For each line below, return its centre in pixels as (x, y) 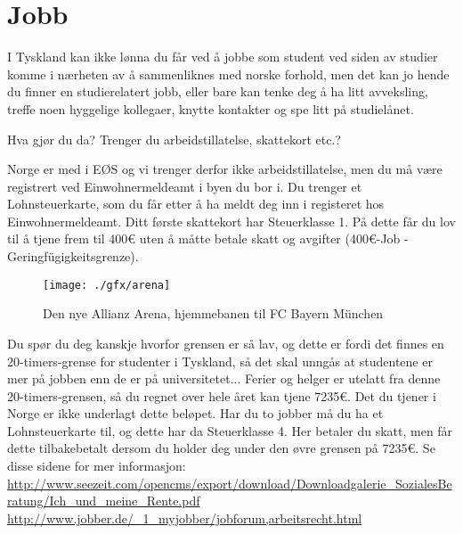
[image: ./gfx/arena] (107, 285)
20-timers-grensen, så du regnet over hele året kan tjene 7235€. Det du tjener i (222, 395)
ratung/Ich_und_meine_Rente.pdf (104, 501)
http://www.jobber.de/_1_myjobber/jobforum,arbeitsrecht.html (185, 518)
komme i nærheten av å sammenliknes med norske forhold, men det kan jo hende (228, 74)
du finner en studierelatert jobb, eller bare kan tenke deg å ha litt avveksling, (218, 91)
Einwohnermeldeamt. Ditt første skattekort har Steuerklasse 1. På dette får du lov (231, 221)
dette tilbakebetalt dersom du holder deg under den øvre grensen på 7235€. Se (221, 448)
